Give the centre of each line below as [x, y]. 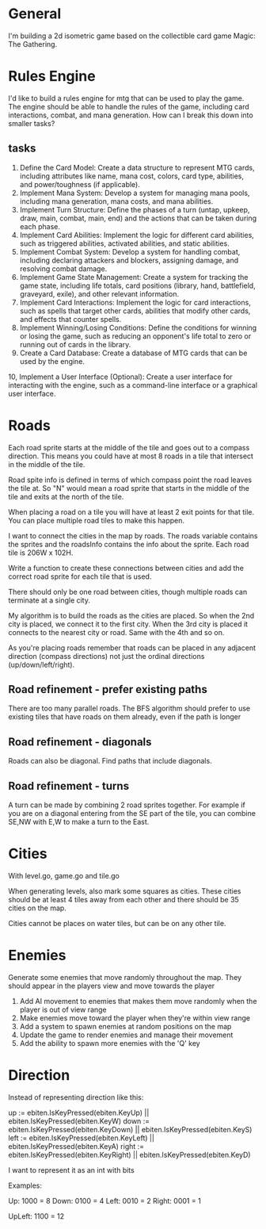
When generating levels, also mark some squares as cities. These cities [125, 891]
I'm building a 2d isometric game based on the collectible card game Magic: [132, 36]
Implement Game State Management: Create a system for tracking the [134, 277]
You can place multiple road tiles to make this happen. [96, 520]
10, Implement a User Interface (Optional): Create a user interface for [120, 377]
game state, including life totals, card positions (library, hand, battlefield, [137, 285]
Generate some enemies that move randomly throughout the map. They [125, 977]
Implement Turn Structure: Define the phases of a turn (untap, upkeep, [135, 209]
